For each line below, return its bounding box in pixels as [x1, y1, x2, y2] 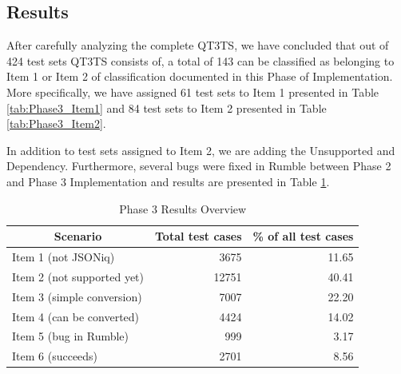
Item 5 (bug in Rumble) [12, 328, 129, 344]
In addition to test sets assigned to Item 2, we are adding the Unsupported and [6, 141, 395, 158]
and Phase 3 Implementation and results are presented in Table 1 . [6, 173, 330, 189]
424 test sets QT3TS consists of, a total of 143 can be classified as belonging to [6, 52, 395, 69]
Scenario [54, 228, 102, 245]
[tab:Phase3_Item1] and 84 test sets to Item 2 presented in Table [6, 99, 327, 116]
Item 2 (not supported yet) [12, 268, 145, 284]
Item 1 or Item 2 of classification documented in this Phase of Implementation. [6, 68, 393, 85]
